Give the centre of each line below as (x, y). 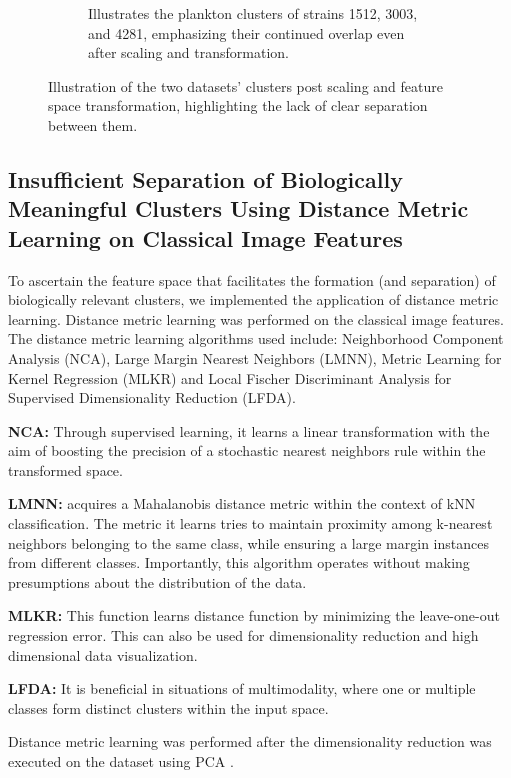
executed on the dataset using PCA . (121, 761)
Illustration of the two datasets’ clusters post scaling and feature (245, 85)
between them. (93, 124)
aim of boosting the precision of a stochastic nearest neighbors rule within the (247, 450)
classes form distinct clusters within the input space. (168, 707)
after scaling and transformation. (188, 52)
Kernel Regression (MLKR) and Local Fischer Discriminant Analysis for (230, 377)
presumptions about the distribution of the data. (157, 581)
